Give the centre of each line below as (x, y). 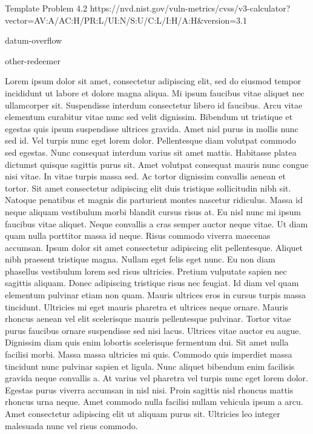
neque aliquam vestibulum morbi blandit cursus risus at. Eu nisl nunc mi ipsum (153, 211)
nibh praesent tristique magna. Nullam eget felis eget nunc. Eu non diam (140, 259)
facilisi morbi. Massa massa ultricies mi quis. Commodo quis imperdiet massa (149, 354)
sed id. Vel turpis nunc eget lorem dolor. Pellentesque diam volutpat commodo (150, 140)
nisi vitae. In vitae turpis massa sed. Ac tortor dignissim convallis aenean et (145, 176)
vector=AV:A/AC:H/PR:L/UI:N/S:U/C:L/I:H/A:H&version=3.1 (126, 20)
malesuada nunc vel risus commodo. (71, 425)
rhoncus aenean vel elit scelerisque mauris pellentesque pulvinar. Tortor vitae (148, 319)
